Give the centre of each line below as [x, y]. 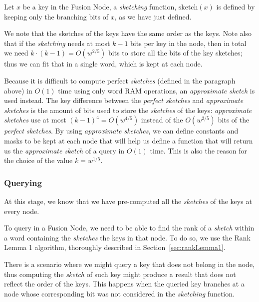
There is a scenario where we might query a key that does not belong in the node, [129, 264]
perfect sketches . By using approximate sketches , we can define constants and [121, 131]
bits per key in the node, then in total [188, 43]
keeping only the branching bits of [56, 16]
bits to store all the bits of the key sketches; [175, 53]
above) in [18, 90]
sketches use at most [35, 120]
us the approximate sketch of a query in [64, 150]
